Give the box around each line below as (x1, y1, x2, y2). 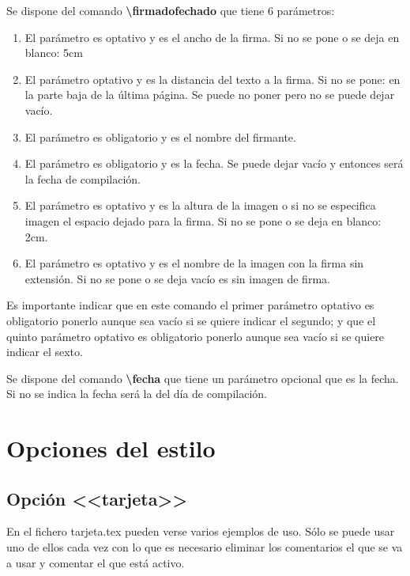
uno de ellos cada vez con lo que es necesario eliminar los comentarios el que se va (6, 539, 403, 555)
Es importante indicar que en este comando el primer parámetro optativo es (6, 297, 374, 313)
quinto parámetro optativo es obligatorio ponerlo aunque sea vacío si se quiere (6, 328, 385, 344)
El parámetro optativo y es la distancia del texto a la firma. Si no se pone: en (24, 70, 401, 87)
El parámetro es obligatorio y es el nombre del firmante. (24, 128, 296, 145)
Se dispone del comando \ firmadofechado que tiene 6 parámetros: (6, 2, 335, 18)
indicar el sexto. (6, 343, 83, 360)
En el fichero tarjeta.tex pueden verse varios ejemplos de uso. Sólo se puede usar (6, 523, 395, 540)
